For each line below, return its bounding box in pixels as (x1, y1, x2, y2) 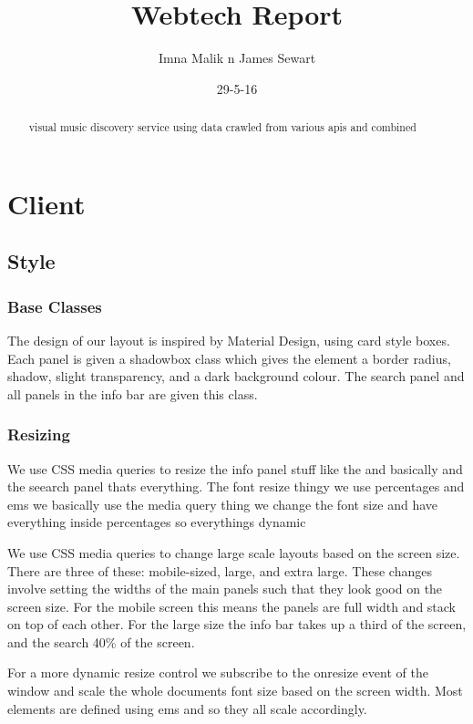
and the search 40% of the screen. (7, 632, 195, 651)
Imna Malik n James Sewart (158, 48, 316, 67)
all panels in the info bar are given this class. (7, 384, 258, 403)
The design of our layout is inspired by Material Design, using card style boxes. (7, 330, 450, 349)
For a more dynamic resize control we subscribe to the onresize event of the (7, 663, 428, 682)
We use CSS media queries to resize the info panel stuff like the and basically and (7, 459, 463, 478)
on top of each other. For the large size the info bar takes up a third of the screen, (7, 615, 467, 634)
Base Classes (7, 295, 102, 317)
